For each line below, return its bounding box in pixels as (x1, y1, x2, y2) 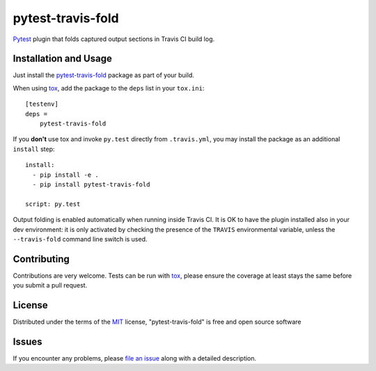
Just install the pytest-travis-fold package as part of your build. (13, 71, 194, 79)
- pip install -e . (32, 171, 99, 179)
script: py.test (25, 200, 81, 208)
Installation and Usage (13, 53, 113, 65)
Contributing (13, 253, 70, 265)
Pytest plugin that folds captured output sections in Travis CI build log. (13, 35, 215, 43)
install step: (13, 145, 55, 153)
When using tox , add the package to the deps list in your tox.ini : (13, 84, 205, 92)
